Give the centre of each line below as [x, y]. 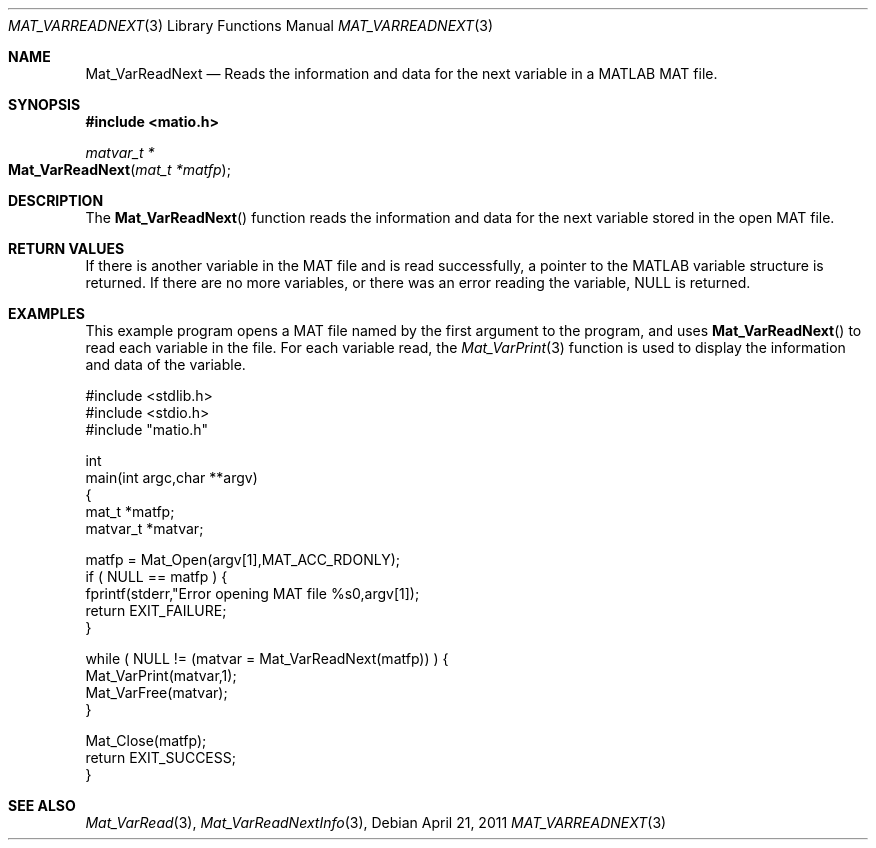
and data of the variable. [165, 364]
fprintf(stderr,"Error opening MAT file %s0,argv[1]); [252, 593]
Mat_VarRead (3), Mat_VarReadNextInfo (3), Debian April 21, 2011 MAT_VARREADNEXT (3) [376, 822]
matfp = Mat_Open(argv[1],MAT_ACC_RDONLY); [243, 559]
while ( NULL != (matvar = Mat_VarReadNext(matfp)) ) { [267, 658]
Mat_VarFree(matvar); [156, 692]
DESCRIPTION [56, 200]
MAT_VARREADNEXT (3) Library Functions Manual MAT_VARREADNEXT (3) [250, 25]
